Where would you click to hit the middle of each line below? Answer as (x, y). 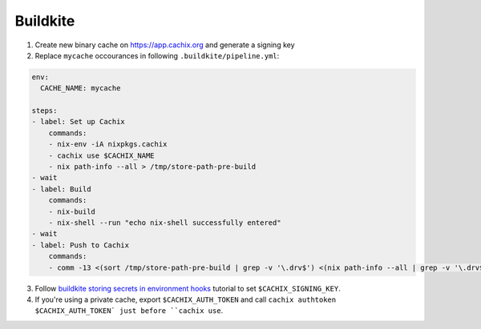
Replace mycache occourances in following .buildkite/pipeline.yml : (157, 55)
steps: (44, 111)
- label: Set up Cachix (79, 122)
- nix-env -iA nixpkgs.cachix (108, 144)
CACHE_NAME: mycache (81, 88)
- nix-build (72, 211)
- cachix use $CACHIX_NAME (102, 155)
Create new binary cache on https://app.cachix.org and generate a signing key (165, 45)
